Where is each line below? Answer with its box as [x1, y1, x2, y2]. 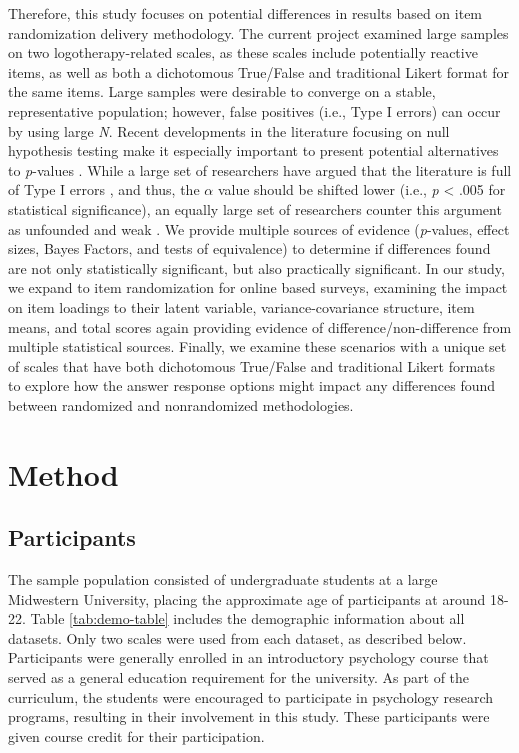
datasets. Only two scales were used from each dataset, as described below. [8, 627, 467, 648]
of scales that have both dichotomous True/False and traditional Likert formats [8, 355, 496, 376]
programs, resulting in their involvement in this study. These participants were [8, 706, 490, 727]
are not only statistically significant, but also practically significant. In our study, [8, 257, 505, 278]
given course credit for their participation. [8, 725, 265, 746]
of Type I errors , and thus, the [8, 179, 200, 200]
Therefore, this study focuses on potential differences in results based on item [8, 3, 483, 23]
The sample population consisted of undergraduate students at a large [8, 569, 438, 590]
